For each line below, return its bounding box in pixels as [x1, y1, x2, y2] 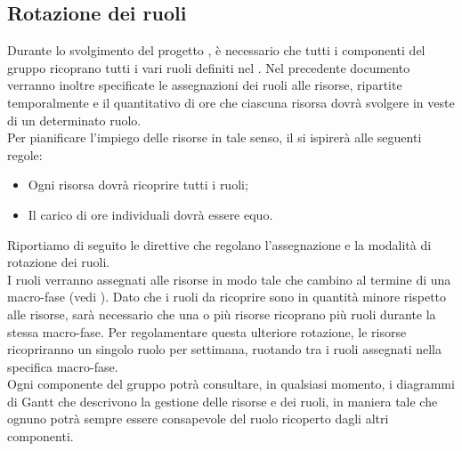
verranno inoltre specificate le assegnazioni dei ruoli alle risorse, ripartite [7, 76, 402, 94]
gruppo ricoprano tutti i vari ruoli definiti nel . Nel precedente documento [7, 58, 410, 77]
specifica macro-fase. [7, 357, 118, 375]
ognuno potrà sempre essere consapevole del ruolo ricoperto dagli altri [7, 409, 389, 428]
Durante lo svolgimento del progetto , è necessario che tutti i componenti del [7, 41, 426, 60]
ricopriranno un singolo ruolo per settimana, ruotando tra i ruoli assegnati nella [7, 340, 442, 358]
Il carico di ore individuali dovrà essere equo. [28, 205, 273, 223]
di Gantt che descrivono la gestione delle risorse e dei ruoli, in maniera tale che [7, 391, 438, 410]
